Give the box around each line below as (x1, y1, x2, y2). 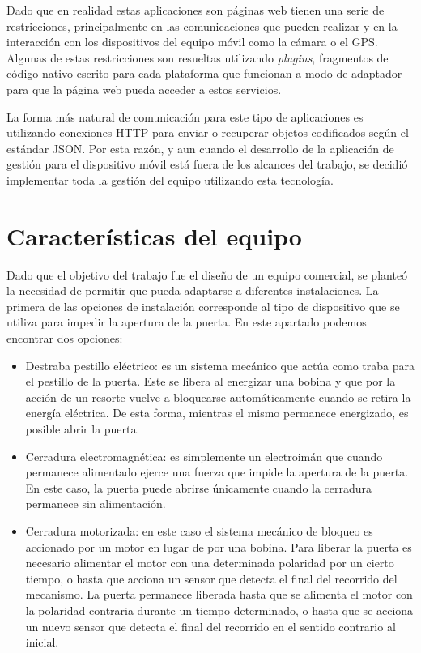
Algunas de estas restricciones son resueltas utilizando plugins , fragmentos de (6, 49, 389, 66)
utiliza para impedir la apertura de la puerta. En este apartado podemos (6, 314, 367, 331)
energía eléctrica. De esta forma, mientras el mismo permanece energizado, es (25, 404, 409, 421)
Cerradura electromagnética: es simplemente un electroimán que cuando (25, 447, 383, 464)
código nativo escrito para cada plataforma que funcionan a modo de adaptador (6, 65, 402, 82)
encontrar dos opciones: (6, 330, 123, 347)
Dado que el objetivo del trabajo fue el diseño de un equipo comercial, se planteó (6, 266, 408, 283)
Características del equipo (6, 219, 302, 252)
